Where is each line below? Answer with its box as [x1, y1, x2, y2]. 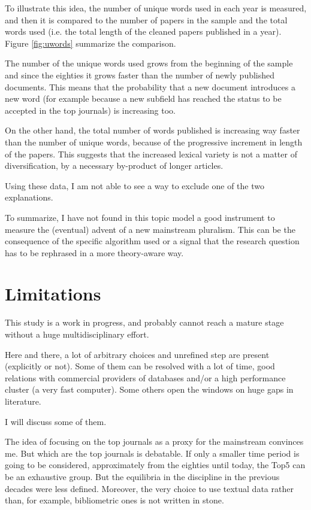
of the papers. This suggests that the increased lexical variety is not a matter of [5, 147, 297, 160]
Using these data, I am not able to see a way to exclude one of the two [5, 179, 264, 192]
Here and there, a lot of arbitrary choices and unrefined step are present [5, 348, 270, 360]
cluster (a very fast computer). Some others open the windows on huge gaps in [5, 383, 294, 396]
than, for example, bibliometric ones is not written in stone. [5, 494, 224, 506]
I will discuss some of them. [5, 415, 107, 427]
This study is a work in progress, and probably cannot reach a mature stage [5, 316, 284, 329]
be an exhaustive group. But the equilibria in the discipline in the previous [5, 470, 280, 482]
